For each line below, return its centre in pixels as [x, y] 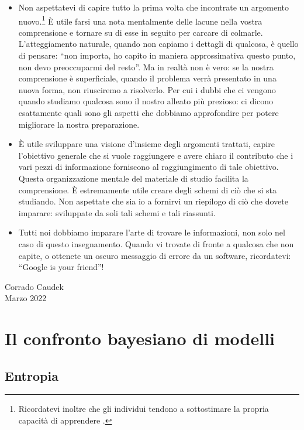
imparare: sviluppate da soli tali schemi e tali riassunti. [117, 212]
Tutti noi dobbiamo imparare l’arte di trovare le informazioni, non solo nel [152, 232]
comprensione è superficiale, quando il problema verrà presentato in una [147, 78]
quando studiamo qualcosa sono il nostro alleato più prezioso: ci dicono [146, 101]
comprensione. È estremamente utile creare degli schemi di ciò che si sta [148, 190]
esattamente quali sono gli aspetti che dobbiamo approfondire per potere [148, 112]
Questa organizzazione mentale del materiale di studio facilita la [133, 178]
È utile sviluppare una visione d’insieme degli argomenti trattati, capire [146, 144]
